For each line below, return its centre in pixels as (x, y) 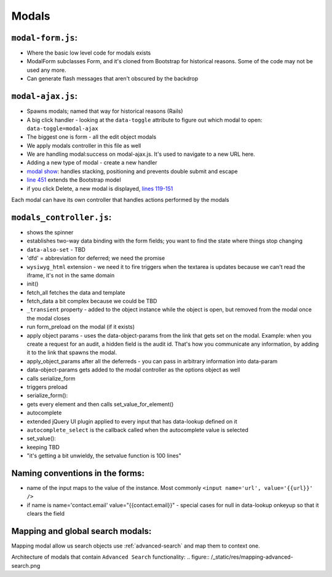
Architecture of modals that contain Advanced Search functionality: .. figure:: (111, 557)
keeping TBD (43, 447)
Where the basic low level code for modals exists (89, 53)
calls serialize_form (51, 378)
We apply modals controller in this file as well (84, 145)
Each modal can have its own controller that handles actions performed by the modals (121, 200)
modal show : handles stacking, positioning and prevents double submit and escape (132, 171)
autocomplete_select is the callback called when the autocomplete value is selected (137, 430)
